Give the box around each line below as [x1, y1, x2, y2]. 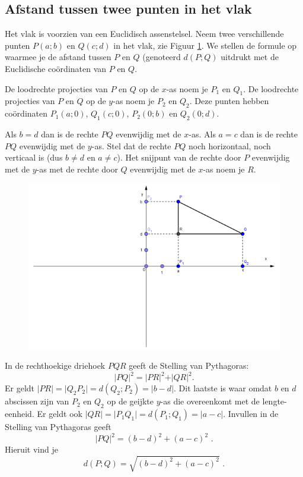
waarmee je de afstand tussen [5, 51, 111, 63]
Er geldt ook [37, 407, 82, 420]
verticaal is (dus [5, 151, 63, 164]
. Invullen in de [223, 407, 279, 420]
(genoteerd [142, 51, 181, 63]
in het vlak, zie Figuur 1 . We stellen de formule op [113, 39, 297, 51]
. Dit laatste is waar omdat [174, 382, 272, 394]
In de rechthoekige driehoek [5, 359, 106, 372]
